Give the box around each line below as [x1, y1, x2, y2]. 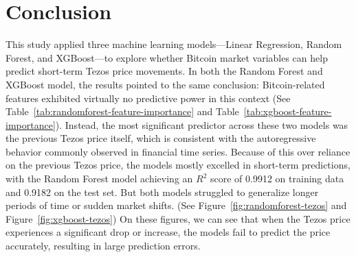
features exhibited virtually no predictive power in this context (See [5, 90, 291, 105]
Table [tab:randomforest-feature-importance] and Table [5, 104, 239, 119]
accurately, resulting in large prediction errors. [5, 238, 201, 253]
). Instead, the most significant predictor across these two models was [55, 117, 348, 132]
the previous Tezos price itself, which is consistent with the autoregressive [5, 131, 316, 145]
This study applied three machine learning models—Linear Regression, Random [5, 37, 342, 51]
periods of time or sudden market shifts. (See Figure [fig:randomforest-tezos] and [5, 198, 347, 212]
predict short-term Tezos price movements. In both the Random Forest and [5, 64, 323, 78]
